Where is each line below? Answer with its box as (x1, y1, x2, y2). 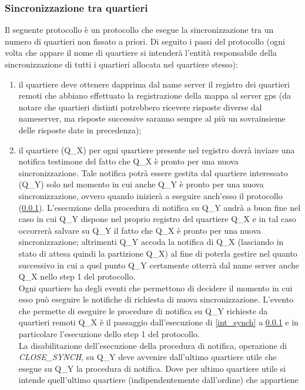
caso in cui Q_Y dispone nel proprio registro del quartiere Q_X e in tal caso (18, 213, 296, 225)
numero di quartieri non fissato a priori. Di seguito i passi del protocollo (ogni (5, 35, 285, 47)
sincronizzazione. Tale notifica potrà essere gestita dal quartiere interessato (18, 166, 288, 179)
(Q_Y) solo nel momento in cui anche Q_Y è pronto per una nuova (18, 178, 264, 190)
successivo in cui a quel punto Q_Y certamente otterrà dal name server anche (18, 258, 300, 271)
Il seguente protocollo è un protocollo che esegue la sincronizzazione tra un (5, 23, 274, 36)
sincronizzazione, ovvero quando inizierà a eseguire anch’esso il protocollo (18, 189, 283, 201)
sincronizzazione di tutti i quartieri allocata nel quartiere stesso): (5, 58, 238, 70)
